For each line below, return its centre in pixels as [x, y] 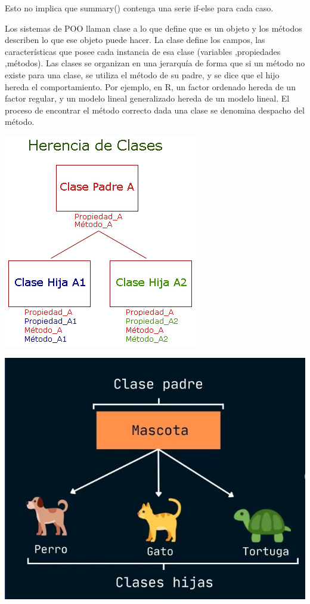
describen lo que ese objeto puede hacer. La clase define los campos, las [135, 40]
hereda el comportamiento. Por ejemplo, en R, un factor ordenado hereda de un [150, 86]
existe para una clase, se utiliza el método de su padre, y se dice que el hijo [142, 74]
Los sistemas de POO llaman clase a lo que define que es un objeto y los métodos [154, 28]
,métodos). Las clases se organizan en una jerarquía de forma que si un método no [155, 63]
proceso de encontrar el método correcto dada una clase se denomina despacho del [155, 110]
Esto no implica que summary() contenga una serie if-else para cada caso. [139, 8]
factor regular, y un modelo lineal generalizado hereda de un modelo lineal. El [147, 98]
